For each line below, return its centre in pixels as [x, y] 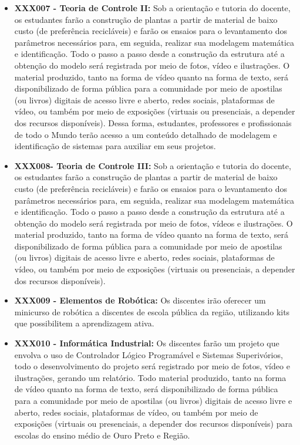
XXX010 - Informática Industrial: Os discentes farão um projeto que [147, 343]
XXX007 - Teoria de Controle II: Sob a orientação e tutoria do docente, [152, 8]
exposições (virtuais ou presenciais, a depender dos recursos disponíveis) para [153, 424]
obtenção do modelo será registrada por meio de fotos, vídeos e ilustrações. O [154, 223]
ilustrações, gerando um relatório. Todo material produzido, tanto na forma [150, 377]
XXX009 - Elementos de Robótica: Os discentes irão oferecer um [140, 300]
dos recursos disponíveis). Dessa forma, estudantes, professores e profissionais [153, 122]
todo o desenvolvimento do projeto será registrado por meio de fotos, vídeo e [152, 366]
